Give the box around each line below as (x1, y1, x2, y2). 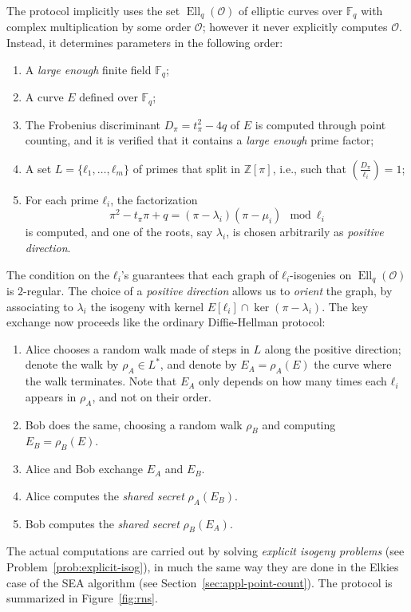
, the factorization (110, 191, 198, 207)
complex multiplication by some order (6, 18, 192, 35)
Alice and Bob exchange (25, 460, 143, 477)
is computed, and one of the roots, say (25, 223, 213, 240)
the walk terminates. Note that (25, 373, 177, 389)
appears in (25, 388, 77, 405)
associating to (6, 298, 73, 314)
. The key (322, 298, 369, 314)
